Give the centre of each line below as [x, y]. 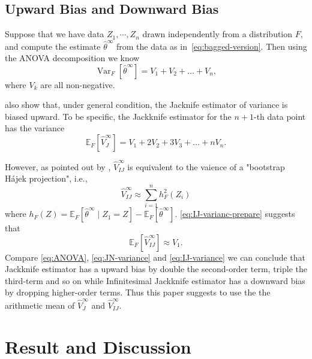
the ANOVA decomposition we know [72, 58]
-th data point [280, 116]
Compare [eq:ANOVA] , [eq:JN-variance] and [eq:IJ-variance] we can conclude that [155, 257]
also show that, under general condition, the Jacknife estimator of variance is [146, 105]
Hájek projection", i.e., [46, 178]
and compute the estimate [53, 46]
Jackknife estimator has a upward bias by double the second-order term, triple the [156, 269]
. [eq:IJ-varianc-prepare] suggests [235, 214]
